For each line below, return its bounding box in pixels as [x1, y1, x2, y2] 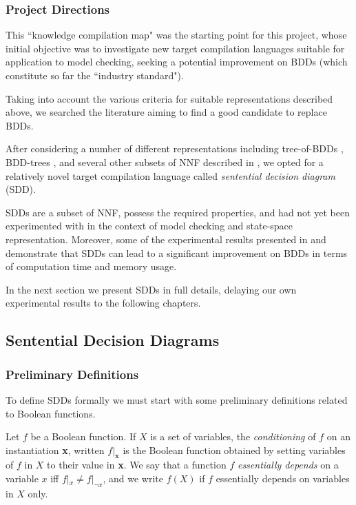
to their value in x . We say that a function [47, 457, 227, 472]
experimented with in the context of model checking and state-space [6, 218, 293, 233]
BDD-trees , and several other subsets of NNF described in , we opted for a [6, 154, 324, 169]
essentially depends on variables [216, 471, 350, 486]
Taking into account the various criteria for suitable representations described [6, 91, 333, 105]
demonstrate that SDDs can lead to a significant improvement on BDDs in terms [6, 245, 348, 260]
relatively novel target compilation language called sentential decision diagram [6, 168, 335, 183]
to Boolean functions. [6, 406, 96, 420]
